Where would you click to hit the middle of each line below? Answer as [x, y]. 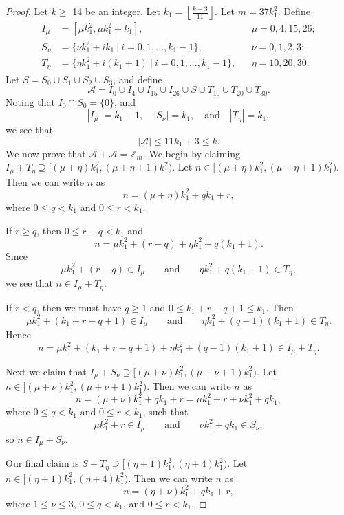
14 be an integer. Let [117, 11]
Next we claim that [46, 371]
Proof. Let [27, 11]
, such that [165, 412]
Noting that [30, 101]
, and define [138, 79]
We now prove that [46, 153]
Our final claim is [42, 463]
